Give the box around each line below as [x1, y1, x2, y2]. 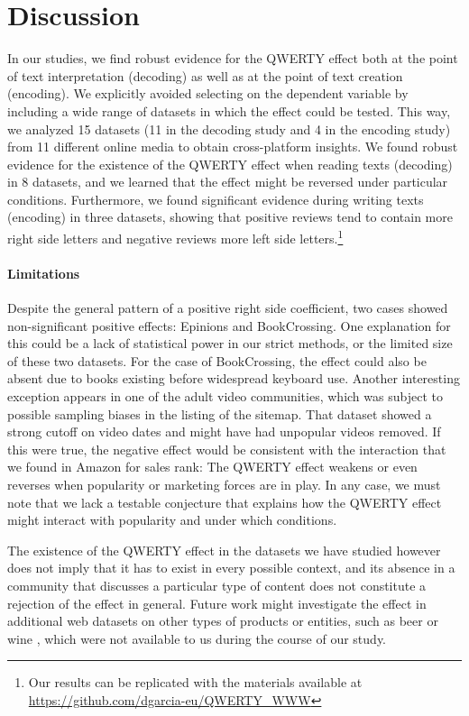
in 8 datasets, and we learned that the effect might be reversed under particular [7, 172, 448, 191]
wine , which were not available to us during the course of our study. [7, 629, 387, 647]
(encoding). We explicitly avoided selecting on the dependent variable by [7, 84, 409, 103]
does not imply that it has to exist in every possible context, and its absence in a [7, 558, 455, 577]
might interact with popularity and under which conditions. [7, 510, 337, 529]
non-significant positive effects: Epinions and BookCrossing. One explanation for [7, 316, 451, 335]
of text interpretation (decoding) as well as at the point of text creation [7, 66, 403, 85]
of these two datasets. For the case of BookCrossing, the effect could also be [7, 351, 427, 370]
